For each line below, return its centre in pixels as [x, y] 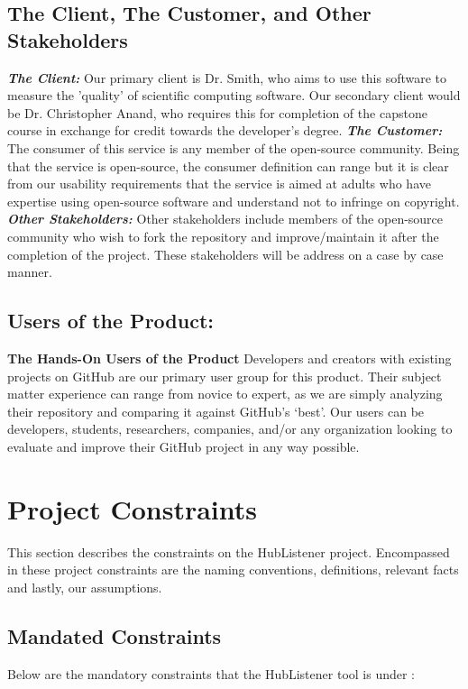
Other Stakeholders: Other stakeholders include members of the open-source [225, 219]
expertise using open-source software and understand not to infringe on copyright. [234, 201]
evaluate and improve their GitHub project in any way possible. [184, 446]
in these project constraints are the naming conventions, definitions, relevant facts [233, 570]
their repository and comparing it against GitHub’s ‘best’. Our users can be [216, 411]
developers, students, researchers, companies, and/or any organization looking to [230, 429]
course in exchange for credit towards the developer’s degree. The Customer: [225, 130]
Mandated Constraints [115, 635]
